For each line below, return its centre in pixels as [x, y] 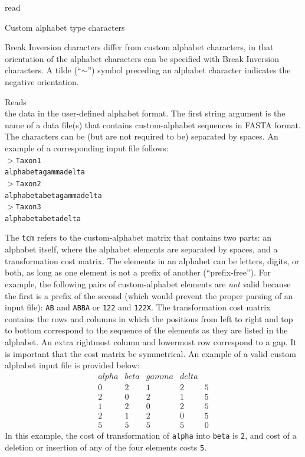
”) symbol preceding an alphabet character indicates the [189, 70]
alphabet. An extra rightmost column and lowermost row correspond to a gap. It [151, 341]
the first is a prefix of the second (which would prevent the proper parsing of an [149, 295]
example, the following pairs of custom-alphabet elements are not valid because [148, 283]
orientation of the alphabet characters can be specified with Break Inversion [142, 58]
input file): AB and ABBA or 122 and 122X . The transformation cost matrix [138, 307]
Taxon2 [28, 184]
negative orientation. [42, 81]
